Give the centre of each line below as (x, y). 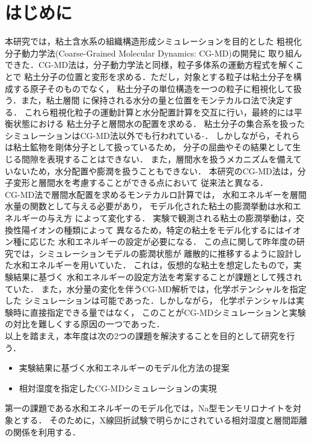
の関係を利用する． (43, 431)
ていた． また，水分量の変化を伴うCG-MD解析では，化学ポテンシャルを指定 (156, 288)
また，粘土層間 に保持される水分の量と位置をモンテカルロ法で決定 (153, 100)
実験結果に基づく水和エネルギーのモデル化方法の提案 (124, 368)
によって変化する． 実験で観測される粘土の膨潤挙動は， (185, 218)
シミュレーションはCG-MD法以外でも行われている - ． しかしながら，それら (152, 135)
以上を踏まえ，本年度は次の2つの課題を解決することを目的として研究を (146, 335)
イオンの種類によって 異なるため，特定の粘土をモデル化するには (157, 229)
